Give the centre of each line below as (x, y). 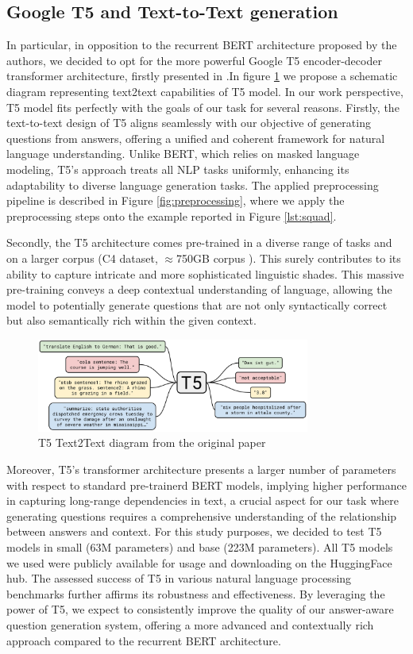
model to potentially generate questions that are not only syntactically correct (197, 304)
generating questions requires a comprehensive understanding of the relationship (202, 516)
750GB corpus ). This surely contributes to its (289, 258)
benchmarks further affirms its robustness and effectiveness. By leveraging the (196, 593)
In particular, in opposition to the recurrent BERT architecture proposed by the (202, 45)
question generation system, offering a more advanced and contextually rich (190, 624)
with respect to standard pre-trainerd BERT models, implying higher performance (206, 485)
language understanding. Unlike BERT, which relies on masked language (183, 154)
